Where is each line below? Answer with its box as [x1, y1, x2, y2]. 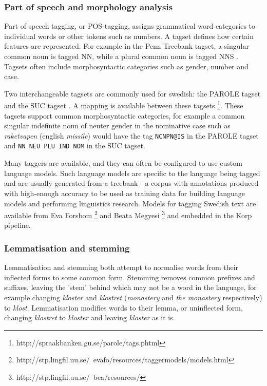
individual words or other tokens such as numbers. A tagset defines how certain [4, 30, 254, 41]
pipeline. [4, 220, 31, 230]
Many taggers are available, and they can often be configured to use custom [4, 158, 242, 168]
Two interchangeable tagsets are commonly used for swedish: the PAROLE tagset [4, 88, 261, 99]
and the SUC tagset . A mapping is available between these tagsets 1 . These [4, 99, 243, 111]
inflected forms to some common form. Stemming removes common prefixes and [4, 272, 255, 282]
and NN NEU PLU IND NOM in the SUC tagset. [4, 140, 145, 151]
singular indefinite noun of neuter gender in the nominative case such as [4, 120, 231, 131]
